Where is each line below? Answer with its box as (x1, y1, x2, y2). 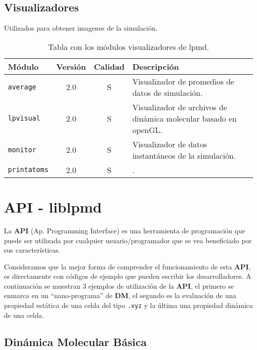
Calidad (94, 60, 125, 72)
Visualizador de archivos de (132, 101, 227, 113)
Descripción (132, 60, 179, 72)
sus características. (4, 245, 60, 255)
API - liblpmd (4, 196, 102, 217)
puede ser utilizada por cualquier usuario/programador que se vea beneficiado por (4, 235, 252, 245)
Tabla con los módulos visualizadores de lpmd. (48, 41, 209, 52)
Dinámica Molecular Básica (4, 334, 147, 349)
